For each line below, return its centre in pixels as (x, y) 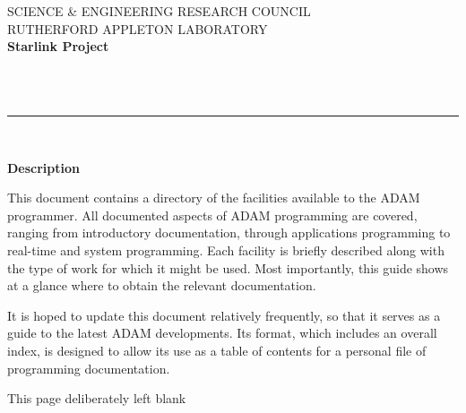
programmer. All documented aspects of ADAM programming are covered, (212, 215)
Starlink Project (58, 46)
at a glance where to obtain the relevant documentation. (162, 285)
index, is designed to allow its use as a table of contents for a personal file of (217, 350)
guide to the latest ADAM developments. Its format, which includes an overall (222, 333)
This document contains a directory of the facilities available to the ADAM (214, 198)
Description (44, 167)
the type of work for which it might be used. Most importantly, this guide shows (228, 267)
